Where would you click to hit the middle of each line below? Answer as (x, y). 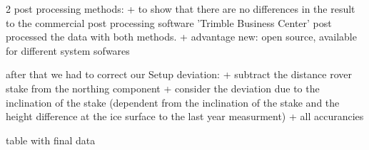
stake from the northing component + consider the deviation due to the (163, 88)
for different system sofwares (68, 50)
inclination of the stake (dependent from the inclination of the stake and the (173, 102)
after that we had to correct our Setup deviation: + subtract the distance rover (179, 74)
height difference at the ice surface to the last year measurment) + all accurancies (185, 116)
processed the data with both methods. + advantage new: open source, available (181, 37)
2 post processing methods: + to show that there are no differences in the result (181, 9)
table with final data (51, 140)
